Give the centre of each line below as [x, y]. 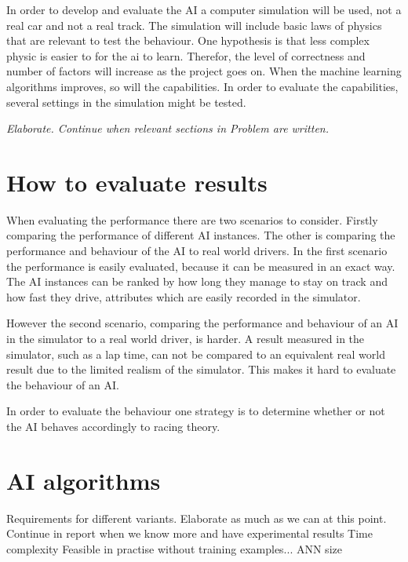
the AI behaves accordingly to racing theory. [113, 426]
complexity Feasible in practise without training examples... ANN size [174, 548]
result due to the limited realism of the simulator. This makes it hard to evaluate [201, 369]
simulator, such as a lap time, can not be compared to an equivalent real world [196, 354]
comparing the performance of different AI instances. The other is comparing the [201, 235]
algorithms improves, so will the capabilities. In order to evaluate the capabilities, [202, 86]
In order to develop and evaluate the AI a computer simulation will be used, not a [204, 9]
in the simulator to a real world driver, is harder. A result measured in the [186, 339]
